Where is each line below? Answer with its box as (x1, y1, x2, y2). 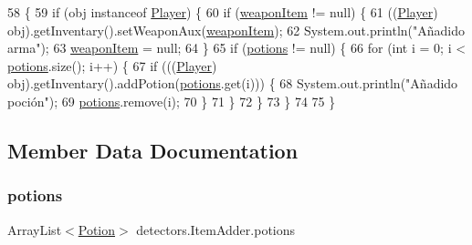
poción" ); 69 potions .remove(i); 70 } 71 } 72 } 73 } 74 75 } (7, 91, 336, 110)
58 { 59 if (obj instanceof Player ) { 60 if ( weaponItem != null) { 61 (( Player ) (7, 3, 438, 21)
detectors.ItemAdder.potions (136, 219, 296, 239)
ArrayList (7, 219, 62, 239)
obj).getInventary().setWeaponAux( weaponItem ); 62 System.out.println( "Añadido (7, 20, 466, 39)
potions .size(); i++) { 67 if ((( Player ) (7, 56, 217, 75)
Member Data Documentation (7, 136, 299, 164)
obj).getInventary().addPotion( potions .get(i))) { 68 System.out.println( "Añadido (7, 74, 458, 93)
